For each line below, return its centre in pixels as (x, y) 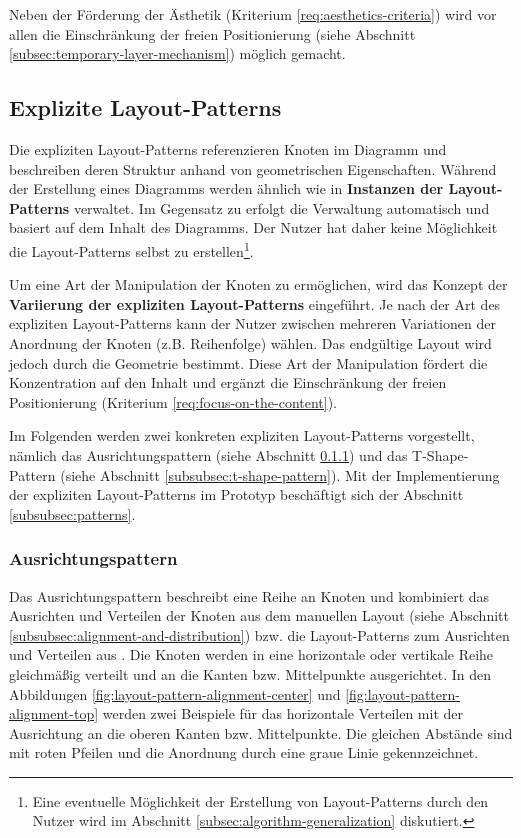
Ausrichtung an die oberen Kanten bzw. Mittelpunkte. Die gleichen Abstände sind (261, 732)
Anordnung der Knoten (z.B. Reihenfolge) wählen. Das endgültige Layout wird (250, 342)
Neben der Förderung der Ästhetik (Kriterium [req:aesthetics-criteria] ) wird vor (253, 14)
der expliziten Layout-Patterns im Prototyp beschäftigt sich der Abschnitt (236, 494)
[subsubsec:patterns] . (72, 513)
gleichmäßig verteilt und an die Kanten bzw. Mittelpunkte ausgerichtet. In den (250, 673)
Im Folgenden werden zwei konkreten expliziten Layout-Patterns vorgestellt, (242, 435)
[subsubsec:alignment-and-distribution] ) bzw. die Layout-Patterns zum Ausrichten (259, 634)
